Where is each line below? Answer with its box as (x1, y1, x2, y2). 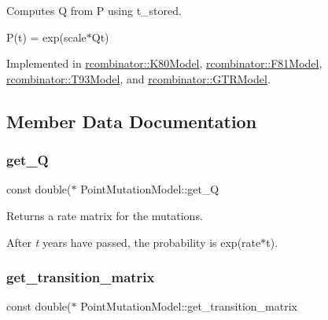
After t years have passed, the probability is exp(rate (6, 234, 261, 250)
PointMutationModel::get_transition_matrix (80, 298, 297, 314)
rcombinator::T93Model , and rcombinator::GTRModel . (6, 70, 271, 86)
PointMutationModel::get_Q (80, 181, 219, 197)
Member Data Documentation (6, 109, 257, 133)
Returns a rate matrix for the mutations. (6, 207, 203, 223)
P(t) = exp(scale (6, 28, 87, 45)
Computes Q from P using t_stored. (6, 2, 182, 18)
